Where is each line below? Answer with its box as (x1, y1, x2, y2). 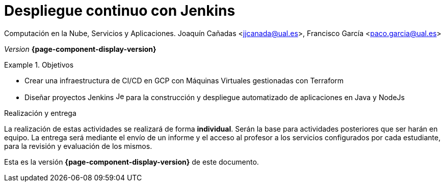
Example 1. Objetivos (4, 60, 74, 69)
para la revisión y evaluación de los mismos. (4, 141, 152, 150)
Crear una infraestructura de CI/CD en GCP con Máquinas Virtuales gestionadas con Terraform (24, 76, 344, 85)
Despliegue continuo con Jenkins (4, 2, 235, 19)
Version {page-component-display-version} (4, 44, 156, 53)
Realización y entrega (4, 108, 76, 117)
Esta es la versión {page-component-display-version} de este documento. (4, 157, 259, 166)
